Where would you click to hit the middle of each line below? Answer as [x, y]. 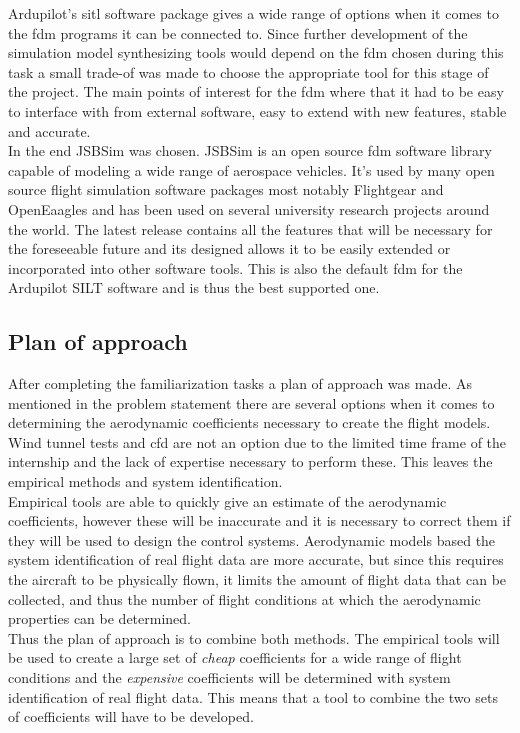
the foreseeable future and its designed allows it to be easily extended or [229, 248]
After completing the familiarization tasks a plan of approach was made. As [240, 383]
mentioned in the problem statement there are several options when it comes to [251, 402]
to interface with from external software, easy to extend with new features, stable [257, 110]
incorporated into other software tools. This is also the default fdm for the [235, 267]
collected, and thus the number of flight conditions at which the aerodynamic [244, 598]
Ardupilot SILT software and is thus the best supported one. [194, 287]
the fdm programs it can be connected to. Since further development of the [238, 32]
